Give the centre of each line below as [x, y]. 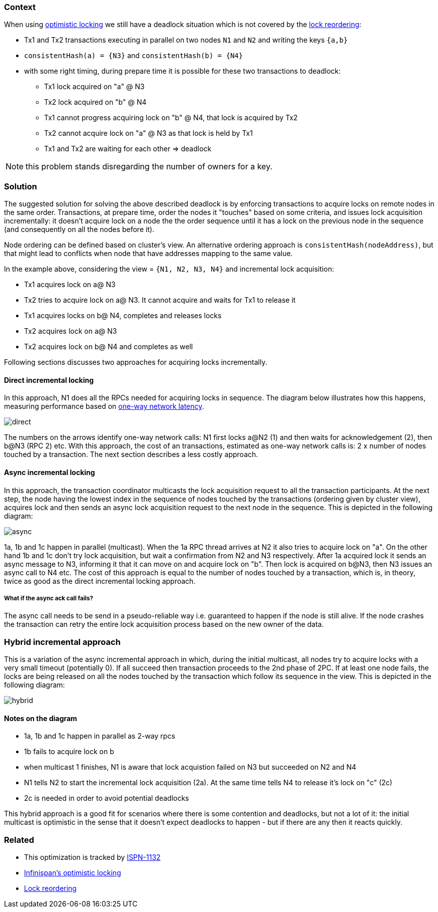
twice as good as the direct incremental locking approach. [100, 581]
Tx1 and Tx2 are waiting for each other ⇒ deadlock [128, 149]
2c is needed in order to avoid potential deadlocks [107, 798]
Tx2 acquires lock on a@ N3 [71, 331]
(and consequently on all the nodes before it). [79, 230]
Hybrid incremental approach [62, 642]
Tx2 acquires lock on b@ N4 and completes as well [109, 347]
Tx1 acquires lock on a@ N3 [70, 285]
